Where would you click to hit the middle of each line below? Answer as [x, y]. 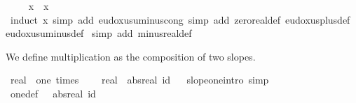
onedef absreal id [53, 93]
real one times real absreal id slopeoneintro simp [139, 80]
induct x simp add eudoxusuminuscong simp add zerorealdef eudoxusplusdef [180, 19]
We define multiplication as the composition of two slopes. [131, 56]
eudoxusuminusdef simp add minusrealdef [99, 33]
